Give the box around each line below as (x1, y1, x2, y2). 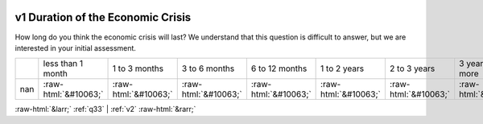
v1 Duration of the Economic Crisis (14, 10, 192, 24)
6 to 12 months (250, 63, 308, 74)
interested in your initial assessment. (14, 43, 137, 52)
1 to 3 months (112, 63, 164, 74)
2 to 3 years (389, 63, 436, 74)
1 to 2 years (320, 63, 365, 74)
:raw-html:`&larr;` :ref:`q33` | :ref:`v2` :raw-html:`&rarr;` (14, 105, 196, 114)
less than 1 (43, 58, 84, 69)
